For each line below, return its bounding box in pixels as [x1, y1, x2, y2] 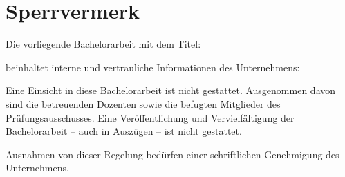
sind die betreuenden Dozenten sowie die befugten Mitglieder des [6, 96, 281, 111]
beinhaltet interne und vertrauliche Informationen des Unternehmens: [6, 59, 300, 74]
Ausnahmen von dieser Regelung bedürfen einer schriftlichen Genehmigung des [6, 147, 339, 161]
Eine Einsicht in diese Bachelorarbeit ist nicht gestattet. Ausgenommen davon [6, 83, 336, 97]
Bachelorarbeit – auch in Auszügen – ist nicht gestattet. [6, 124, 242, 138]
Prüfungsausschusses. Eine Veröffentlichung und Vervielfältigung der [6, 110, 295, 124]
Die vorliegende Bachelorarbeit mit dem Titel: [6, 37, 201, 51]
